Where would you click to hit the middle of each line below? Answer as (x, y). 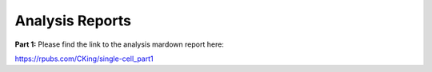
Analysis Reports (73, 21)
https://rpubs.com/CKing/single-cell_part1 (84, 59)
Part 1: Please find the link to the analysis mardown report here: (119, 44)
